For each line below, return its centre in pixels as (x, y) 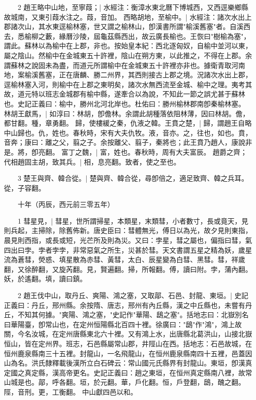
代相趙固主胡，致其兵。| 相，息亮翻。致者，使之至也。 (92, 161)
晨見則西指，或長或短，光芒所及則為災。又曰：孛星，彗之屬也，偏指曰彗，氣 (128, 240)
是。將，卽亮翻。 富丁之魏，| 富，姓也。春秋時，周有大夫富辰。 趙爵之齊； (126, 151)
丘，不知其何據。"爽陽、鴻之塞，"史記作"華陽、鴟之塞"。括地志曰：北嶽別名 (126, 315)
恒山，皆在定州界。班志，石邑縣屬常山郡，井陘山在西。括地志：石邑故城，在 (128, 343)
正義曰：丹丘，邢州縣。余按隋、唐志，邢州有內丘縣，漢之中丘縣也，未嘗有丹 (128, 305)
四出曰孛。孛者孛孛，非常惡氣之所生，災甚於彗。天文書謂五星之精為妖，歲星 (128, 250)
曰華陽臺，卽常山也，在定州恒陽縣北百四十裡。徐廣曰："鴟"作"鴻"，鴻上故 (123, 324)
